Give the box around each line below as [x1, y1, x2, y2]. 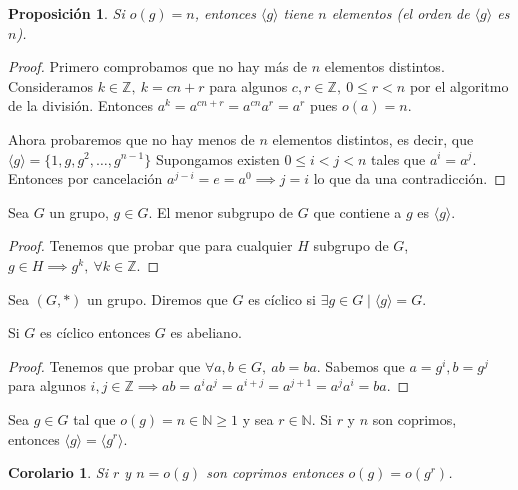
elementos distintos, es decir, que [272, 128, 474, 149]
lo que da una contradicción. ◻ [313, 168, 506, 189]
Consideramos [8, 75, 93, 96]
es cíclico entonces [40, 322, 151, 343]
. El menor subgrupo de [148, 201, 294, 222]
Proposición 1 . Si [8, 3, 125, 23]
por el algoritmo [409, 75, 509, 96]
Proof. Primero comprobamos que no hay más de [8, 56, 308, 77]
